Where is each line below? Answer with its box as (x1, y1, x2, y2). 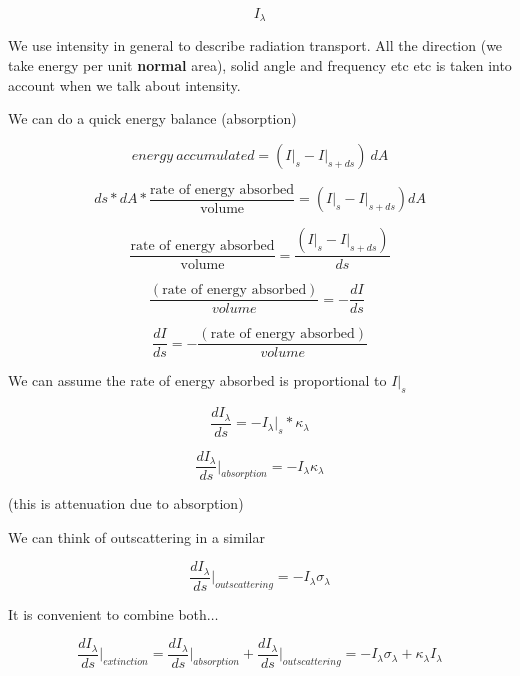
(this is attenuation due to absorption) (8, 493, 244, 514)
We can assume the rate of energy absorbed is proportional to (8, 370, 387, 391)
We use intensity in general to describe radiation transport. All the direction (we (8, 35, 503, 56)
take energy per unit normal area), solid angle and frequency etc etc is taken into (8, 55, 512, 76)
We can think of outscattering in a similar (8, 526, 265, 547)
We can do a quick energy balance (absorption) (8, 108, 297, 129)
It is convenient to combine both (8, 603, 207, 624)
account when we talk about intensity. (8, 74, 241, 95)
